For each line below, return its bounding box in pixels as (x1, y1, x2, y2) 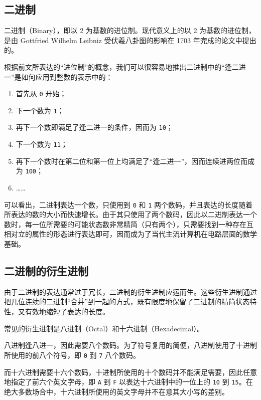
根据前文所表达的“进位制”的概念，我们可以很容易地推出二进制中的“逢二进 (4, 61, 246, 72)
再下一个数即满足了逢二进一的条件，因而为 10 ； (16, 122, 173, 132)
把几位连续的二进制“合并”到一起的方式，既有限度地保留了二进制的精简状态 (4, 296, 250, 307)
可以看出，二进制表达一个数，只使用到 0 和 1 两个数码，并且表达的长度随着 (4, 199, 253, 210)
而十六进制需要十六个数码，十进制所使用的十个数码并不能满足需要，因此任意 (4, 366, 257, 377)
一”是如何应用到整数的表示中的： (4, 71, 113, 82)
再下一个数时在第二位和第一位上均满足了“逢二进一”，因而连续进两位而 (16, 155, 248, 166)
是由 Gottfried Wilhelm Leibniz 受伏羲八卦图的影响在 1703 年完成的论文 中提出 (4, 35, 256, 45)
